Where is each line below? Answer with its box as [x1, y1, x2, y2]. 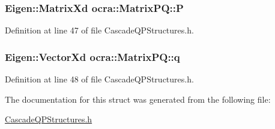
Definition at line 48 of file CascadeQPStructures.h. [5, 73, 194, 85]
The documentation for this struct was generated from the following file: [5, 93, 271, 105]
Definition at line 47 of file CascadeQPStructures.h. [5, 24, 194, 36]
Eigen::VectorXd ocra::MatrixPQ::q [5, 49, 180, 64]
